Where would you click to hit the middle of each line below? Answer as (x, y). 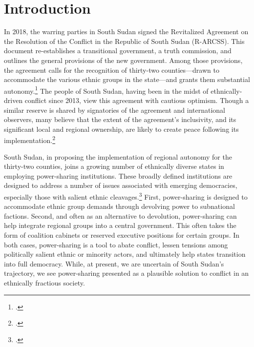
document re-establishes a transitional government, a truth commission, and (118, 51)
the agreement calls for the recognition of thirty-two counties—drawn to (112, 70)
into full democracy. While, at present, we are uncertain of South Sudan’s (114, 263)
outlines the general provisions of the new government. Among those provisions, (123, 60)
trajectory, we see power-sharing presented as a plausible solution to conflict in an (127, 273)
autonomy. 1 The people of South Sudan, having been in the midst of (106, 90)
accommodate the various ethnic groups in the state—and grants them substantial (127, 79)
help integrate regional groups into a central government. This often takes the (120, 225)
